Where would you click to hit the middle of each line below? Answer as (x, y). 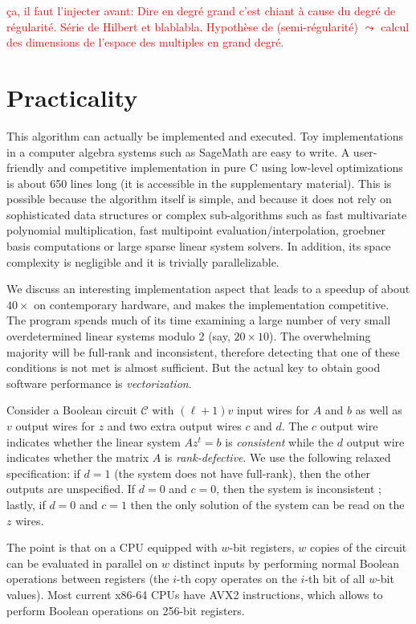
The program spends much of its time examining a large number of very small (199, 320)
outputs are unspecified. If (71, 489)
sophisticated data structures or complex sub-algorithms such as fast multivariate (207, 214)
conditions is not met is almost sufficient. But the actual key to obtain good (194, 367)
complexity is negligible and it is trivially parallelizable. (143, 261)
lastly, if (26, 504)
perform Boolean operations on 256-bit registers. (126, 610)
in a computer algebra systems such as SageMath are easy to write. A (178, 151)
